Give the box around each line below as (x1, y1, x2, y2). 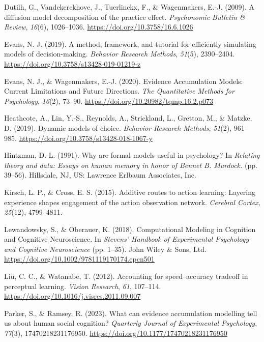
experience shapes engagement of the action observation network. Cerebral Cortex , (4, 196, 260, 207)
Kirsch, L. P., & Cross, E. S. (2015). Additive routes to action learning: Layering (4, 186, 256, 197)
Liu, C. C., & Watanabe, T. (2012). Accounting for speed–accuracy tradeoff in (4, 271, 248, 281)
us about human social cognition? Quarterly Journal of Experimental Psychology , (4, 318, 257, 328)
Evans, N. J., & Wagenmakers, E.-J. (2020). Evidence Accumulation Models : (4, 75, 243, 86)
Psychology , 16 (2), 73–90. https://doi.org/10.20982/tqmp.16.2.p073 (4, 95, 214, 106)
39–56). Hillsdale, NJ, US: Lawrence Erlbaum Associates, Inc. (4, 169, 196, 180)
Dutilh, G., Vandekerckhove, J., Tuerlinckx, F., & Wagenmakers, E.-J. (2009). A (4, 2, 255, 12)
